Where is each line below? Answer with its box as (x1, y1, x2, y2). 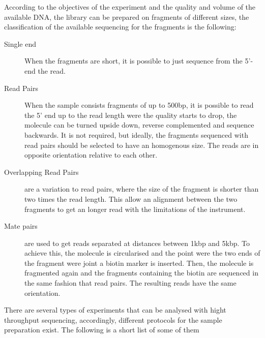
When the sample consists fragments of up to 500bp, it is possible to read (24, 100, 254, 110)
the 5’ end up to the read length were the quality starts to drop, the (24, 109, 237, 120)
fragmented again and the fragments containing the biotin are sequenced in (24, 267, 258, 278)
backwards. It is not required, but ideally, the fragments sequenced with (24, 129, 248, 140)
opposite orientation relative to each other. (24, 149, 158, 160)
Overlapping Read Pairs (4, 166, 79, 177)
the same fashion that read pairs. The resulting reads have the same (24, 278, 237, 288)
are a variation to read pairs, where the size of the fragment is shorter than (24, 183, 259, 194)
